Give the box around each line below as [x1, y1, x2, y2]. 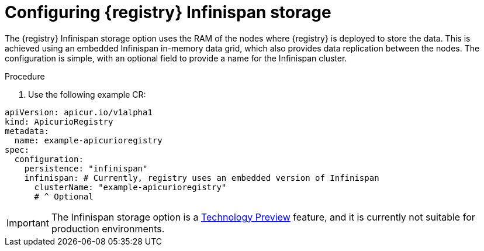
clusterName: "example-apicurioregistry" [34, 182, 227, 192]
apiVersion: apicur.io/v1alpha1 [5, 107, 153, 117]
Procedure [5, 71, 45, 81]
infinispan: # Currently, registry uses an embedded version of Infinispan [24, 173, 379, 183]
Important [6, 216, 49, 229]
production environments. [51, 222, 165, 235]
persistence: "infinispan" [24, 163, 148, 173]
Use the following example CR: [28, 89, 146, 99]
